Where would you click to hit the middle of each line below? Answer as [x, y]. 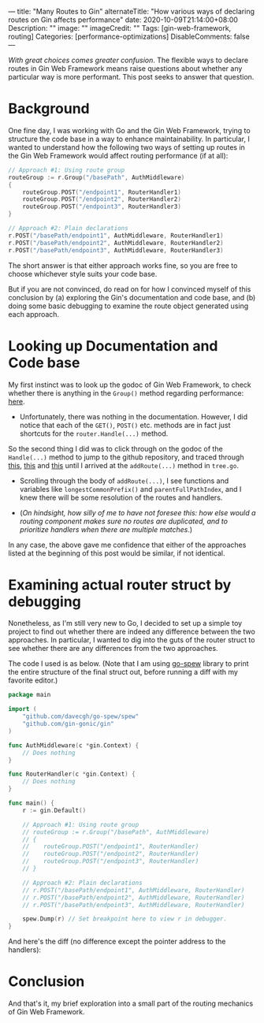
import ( [22, 709]
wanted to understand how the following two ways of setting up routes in [127, 147]
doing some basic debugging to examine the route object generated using [128, 306]
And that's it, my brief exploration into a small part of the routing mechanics [131, 1003]
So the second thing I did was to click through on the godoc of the [115, 448]
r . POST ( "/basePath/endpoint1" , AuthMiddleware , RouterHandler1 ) [116, 236]
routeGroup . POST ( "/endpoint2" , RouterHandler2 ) [102, 199]
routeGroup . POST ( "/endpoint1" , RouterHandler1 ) [102, 192]
